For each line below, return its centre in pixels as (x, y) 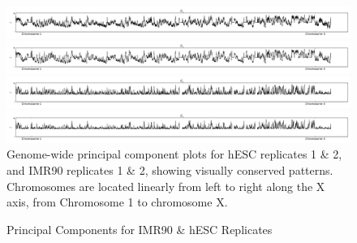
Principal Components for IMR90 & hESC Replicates (140, 229)
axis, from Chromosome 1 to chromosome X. (117, 202)
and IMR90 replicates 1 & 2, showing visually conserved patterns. (170, 169)
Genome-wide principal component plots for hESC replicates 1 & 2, (174, 154)
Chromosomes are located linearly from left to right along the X (166, 186)
